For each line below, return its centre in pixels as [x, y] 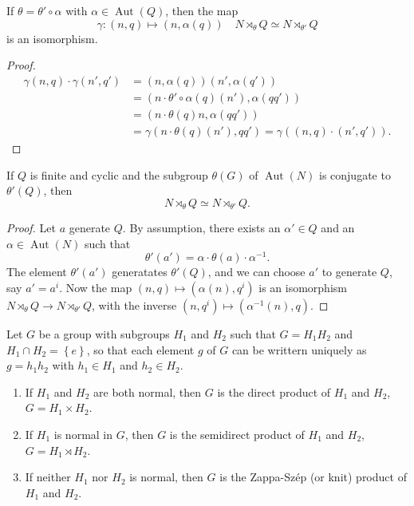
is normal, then [166, 477]
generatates [140, 272]
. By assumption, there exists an [201, 228]
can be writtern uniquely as [299, 349]
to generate [349, 272]
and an [338, 228]
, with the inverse [134, 305]
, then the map [202, 10]
